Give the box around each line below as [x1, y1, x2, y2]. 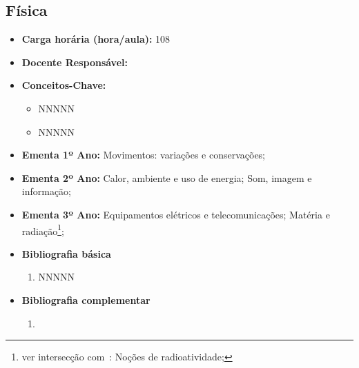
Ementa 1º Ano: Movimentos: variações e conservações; [21, 147, 266, 162]
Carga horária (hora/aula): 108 [21, 32, 171, 46]
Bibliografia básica [21, 246, 111, 260]
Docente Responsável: [21, 54, 128, 69]
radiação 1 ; [21, 221, 64, 238]
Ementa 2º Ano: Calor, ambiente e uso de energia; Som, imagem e [21, 170, 312, 185]
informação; [21, 184, 72, 198]
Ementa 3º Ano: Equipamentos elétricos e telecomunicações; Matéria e [21, 207, 330, 221]
